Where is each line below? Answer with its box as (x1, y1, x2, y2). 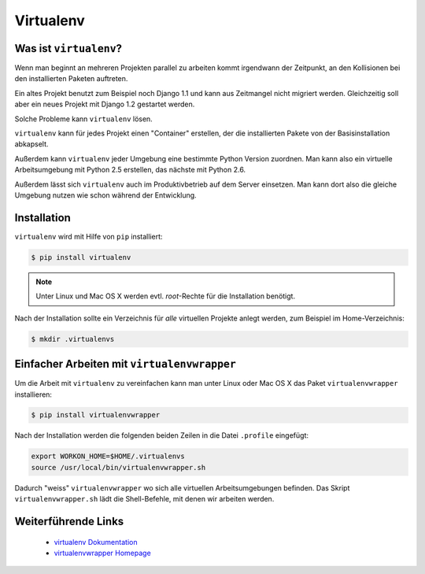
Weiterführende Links (14, 515, 124, 528)
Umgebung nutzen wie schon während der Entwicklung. (14, 190, 197, 200)
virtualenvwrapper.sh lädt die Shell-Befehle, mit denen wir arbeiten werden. (14, 494, 275, 504)
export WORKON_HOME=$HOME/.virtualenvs (31, 452, 185, 461)
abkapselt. (14, 139, 49, 149)
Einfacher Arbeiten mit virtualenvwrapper (14, 357, 236, 371)
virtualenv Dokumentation (54, 537, 138, 546)
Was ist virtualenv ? (14, 42, 122, 55)
